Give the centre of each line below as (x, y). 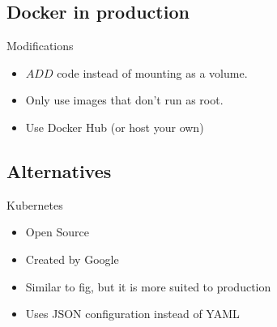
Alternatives (59, 170)
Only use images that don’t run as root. (124, 100)
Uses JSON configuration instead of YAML (132, 314)
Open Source (58, 232)
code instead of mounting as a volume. (152, 72)
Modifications (40, 46)
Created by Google (72, 259)
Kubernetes (35, 204)
